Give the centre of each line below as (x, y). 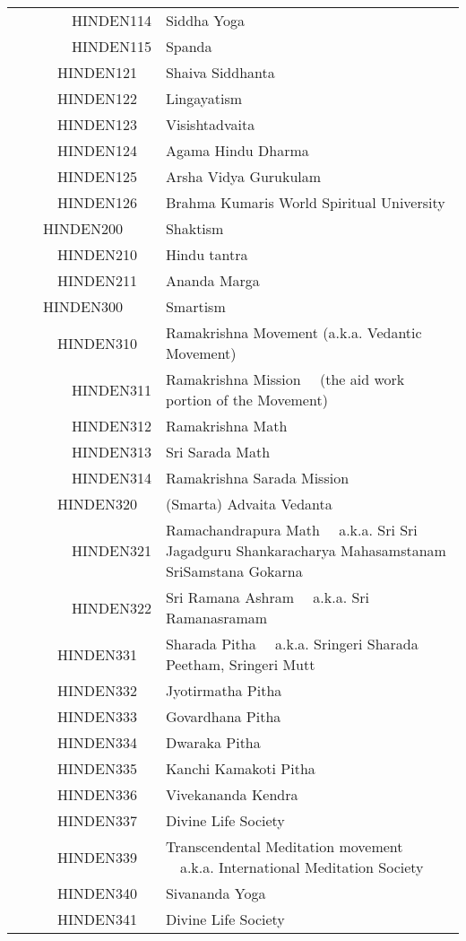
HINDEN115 (112, 46)
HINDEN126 (97, 202)
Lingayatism (204, 98)
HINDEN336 (97, 794)
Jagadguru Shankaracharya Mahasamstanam (306, 550)
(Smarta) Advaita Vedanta (249, 504)
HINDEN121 (97, 72)
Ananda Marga (212, 280)
